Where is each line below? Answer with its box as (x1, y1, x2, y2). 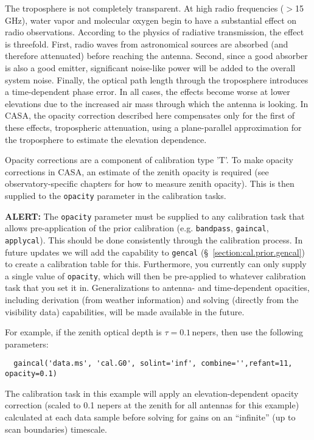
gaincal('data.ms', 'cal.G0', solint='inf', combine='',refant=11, (13, 359, 293, 368)
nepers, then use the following (192, 326, 304, 338)
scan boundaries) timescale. (5, 422, 107, 435)
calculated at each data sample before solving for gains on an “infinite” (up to (5, 410, 296, 423)
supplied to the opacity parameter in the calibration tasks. (5, 189, 226, 201)
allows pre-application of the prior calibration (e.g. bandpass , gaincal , (5, 222, 269, 234)
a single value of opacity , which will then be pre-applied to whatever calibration (5, 269, 306, 282)
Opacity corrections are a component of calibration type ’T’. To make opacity (5, 153, 293, 166)
